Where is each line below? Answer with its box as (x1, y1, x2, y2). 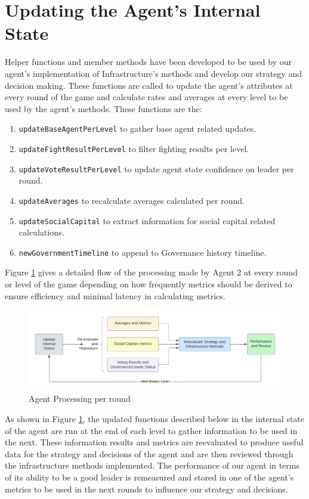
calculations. (18, 226, 64, 238)
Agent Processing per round (29, 392, 131, 405)
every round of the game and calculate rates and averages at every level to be (5, 91, 288, 103)
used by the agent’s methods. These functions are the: (5, 102, 202, 114)
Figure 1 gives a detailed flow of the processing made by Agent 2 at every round (5, 266, 298, 278)
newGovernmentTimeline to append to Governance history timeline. (18, 246, 267, 258)
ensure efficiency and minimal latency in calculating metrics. (5, 289, 225, 302)
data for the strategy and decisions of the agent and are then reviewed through (5, 447, 293, 460)
